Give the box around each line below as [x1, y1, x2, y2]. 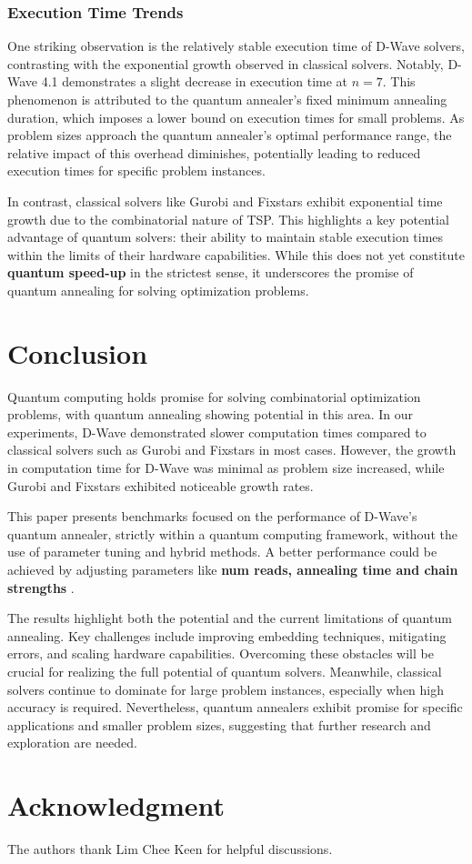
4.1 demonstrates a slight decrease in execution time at [41, 72, 348, 91]
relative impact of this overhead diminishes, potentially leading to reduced [7, 143, 421, 162]
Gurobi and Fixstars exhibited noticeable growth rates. [7, 476, 314, 495]
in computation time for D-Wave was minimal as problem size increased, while [7, 458, 445, 477]
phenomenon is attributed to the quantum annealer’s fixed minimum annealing [7, 90, 447, 108]
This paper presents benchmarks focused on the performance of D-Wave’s [7, 507, 417, 526]
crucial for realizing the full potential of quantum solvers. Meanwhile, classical [7, 661, 442, 680]
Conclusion [7, 334, 148, 371]
